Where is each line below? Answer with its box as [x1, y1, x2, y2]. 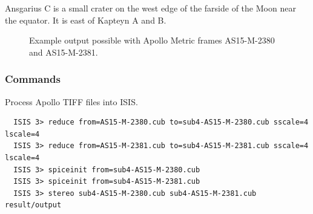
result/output [5, 201, 62, 210]
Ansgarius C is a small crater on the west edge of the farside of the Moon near [5, 2, 296, 14]
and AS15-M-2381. [29, 45, 98, 58]
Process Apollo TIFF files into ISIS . [5, 95, 138, 108]
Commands [5, 71, 61, 86]
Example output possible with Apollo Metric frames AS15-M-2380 [29, 34, 275, 47]
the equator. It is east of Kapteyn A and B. [5, 13, 166, 26]
